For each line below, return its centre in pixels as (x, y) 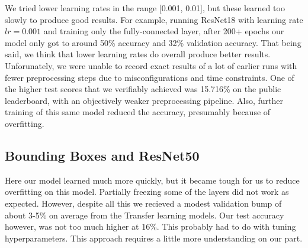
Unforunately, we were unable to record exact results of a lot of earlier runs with (151, 65)
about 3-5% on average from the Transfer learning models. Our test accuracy (145, 215)
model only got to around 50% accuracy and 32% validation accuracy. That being (153, 42)
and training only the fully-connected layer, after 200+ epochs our (164, 31)
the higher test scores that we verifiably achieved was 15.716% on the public (143, 89)
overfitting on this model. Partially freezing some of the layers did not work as (147, 192)
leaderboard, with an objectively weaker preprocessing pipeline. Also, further (144, 100)
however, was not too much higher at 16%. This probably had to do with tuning (150, 226)
